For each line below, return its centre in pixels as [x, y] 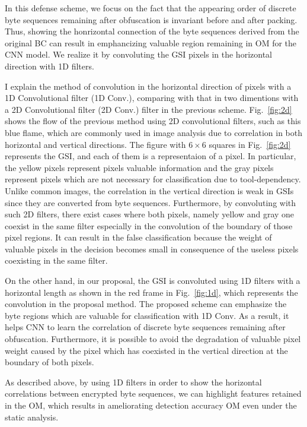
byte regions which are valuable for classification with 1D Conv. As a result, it [147, 315]
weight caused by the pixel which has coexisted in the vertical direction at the [146, 350]
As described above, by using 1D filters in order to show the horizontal [133, 382]
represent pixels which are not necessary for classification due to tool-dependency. [153, 179]
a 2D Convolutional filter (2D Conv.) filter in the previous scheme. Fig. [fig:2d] [148, 109]
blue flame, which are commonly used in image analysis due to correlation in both [154, 132]
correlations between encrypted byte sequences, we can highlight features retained [153, 393]
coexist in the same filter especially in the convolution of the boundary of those [149, 225]
